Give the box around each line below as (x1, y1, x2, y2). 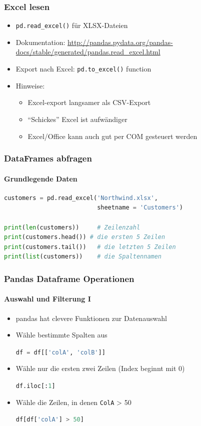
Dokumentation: (15, 36, 65, 47)
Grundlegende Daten (4, 173, 77, 183)
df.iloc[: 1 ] (15, 382, 55, 389)
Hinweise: (15, 80, 45, 90)
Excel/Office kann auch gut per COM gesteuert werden (27, 130, 197, 141)
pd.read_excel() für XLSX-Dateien (15, 20, 128, 30)
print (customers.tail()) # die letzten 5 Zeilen (4, 243, 176, 250)
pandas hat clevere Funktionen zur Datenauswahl (15, 312, 167, 323)
